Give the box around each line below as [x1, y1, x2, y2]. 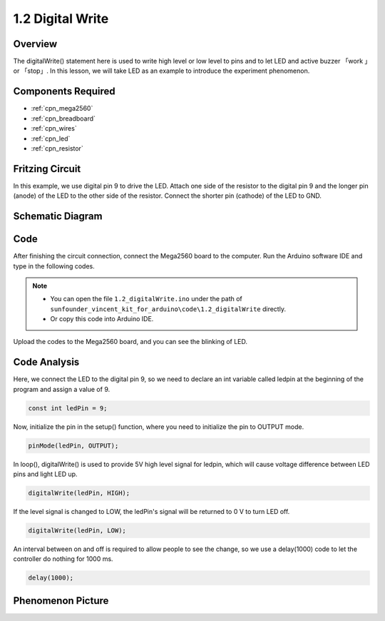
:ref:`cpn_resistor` [31, 143, 83, 153]
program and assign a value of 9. [13, 385, 111, 393]
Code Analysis [13, 356, 80, 368]
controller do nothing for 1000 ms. [13, 555, 113, 563]
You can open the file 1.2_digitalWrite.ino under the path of [50, 295, 242, 303]
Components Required [13, 86, 115, 98]
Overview [13, 38, 58, 50]
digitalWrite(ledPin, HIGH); [28, 489, 130, 498]
